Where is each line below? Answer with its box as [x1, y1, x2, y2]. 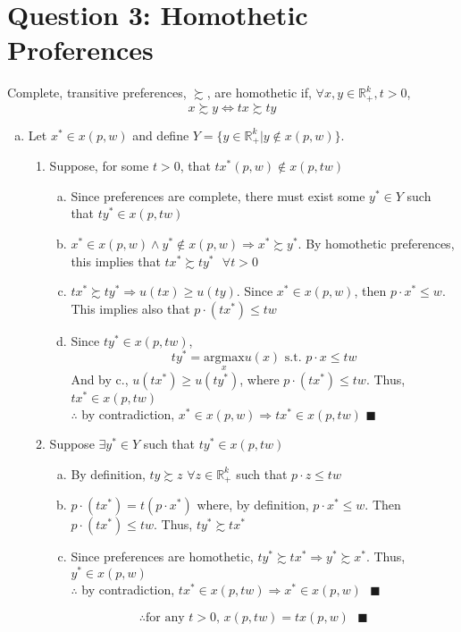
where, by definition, [197, 495, 309, 514]
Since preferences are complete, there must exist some [71, 186, 365, 205]
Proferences [7, 31, 154, 68]
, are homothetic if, [206, 83, 312, 102]
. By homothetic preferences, [298, 234, 455, 252]
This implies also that [71, 299, 190, 317]
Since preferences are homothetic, [71, 547, 254, 566]
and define [132, 125, 189, 144]
